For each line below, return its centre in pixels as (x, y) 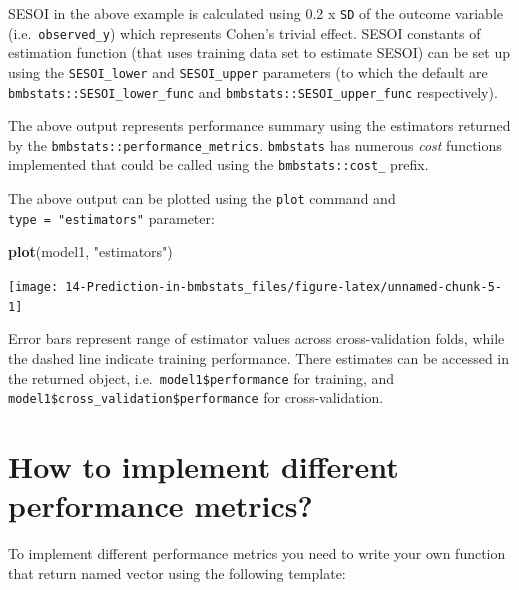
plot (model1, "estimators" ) (90, 251)
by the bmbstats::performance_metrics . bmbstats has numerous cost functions (255, 144)
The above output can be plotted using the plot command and (202, 198)
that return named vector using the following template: (177, 572)
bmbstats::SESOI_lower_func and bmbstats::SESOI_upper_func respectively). (253, 91)
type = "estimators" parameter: (111, 217)
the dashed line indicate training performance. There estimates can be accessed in (259, 357)
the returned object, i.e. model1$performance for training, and (201, 377)
